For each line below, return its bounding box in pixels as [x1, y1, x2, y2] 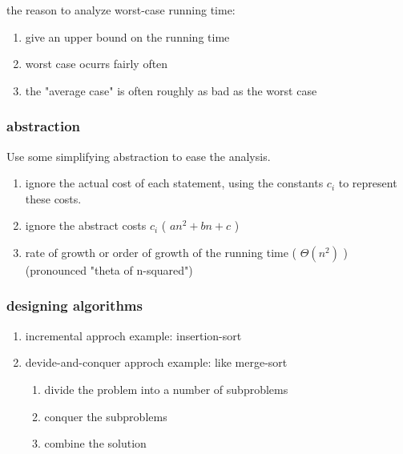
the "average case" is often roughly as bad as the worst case [25, 82, 317, 98]
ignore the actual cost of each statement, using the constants [25, 175, 324, 191]
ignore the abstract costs [25, 217, 147, 234]
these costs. [25, 190, 82, 207]
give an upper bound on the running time [25, 28, 230, 45]
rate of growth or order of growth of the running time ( [25, 243, 297, 260]
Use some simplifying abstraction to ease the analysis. [6, 147, 271, 164]
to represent [338, 175, 397, 191]
